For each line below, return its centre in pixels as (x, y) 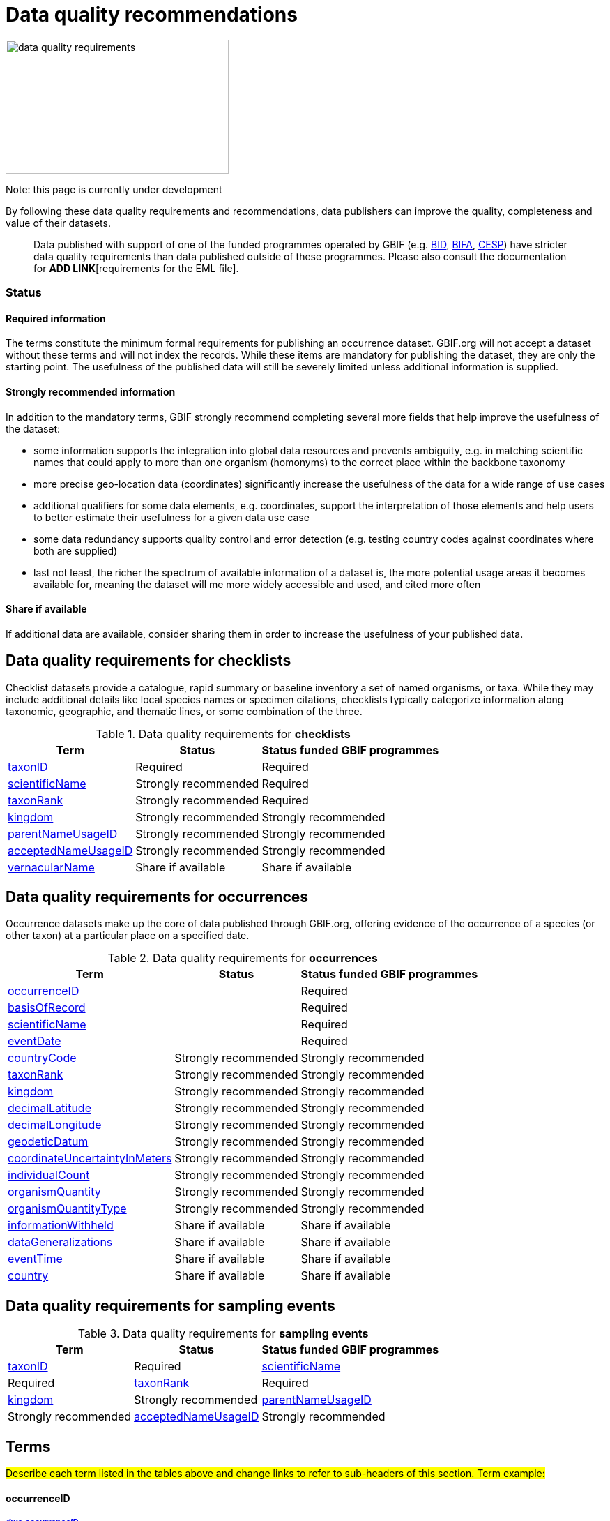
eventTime (35, 1259)
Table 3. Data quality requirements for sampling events (223, 1334)
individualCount (49, 1175)
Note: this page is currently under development (114, 189)
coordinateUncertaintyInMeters (90, 1159)
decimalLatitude (49, 1108)
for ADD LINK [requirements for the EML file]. (136, 268)
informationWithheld (61, 1226)
